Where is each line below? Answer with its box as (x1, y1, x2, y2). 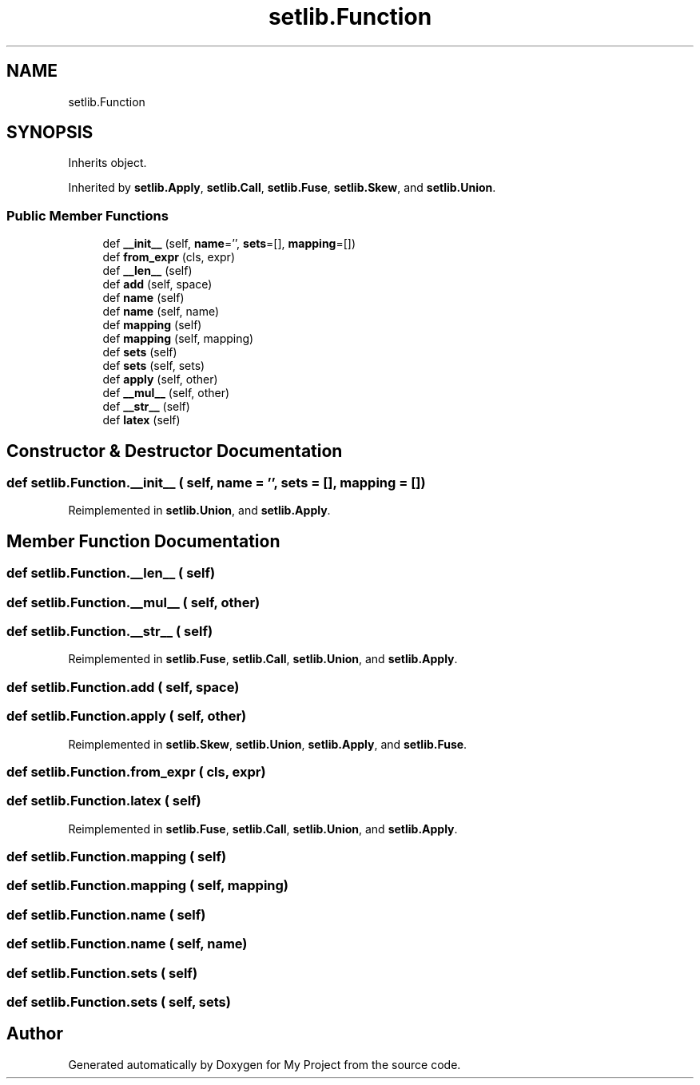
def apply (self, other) (102, 372, 218, 387)
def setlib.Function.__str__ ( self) (6, 623, 213, 639)
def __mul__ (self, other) (102, 386, 230, 400)
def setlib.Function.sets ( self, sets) (6, 993, 231, 1010)
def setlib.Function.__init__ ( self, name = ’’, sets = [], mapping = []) (6, 475, 426, 491)
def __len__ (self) (102, 264, 193, 278)
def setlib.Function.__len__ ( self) (6, 565, 216, 582)
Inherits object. (68, 156, 147, 170)
